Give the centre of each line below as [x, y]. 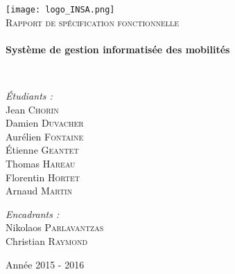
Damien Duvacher [45, 123]
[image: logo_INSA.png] [60, 10]
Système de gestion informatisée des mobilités [118, 49]
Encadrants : [33, 213]
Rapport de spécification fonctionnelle [93, 22]
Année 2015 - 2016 [45, 264]
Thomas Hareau [41, 163]
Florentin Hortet [43, 177]
